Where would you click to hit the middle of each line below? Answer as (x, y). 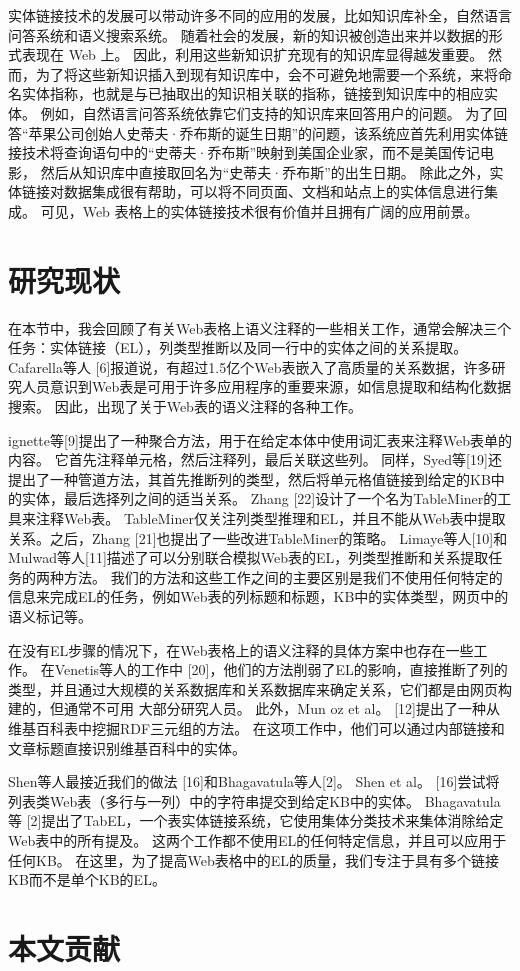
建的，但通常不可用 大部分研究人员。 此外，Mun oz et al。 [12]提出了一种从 (254, 708)
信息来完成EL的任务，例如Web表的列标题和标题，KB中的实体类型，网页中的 (258, 596)
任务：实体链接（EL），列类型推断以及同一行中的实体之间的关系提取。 (238, 347)
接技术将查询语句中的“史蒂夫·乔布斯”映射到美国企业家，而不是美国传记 (244, 152)
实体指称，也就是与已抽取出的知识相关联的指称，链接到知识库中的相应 (252, 93)
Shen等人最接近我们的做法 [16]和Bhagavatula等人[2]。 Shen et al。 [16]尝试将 (254, 781)
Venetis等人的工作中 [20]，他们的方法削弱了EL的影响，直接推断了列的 (281, 669)
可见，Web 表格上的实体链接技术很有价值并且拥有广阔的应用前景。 (259, 210)
